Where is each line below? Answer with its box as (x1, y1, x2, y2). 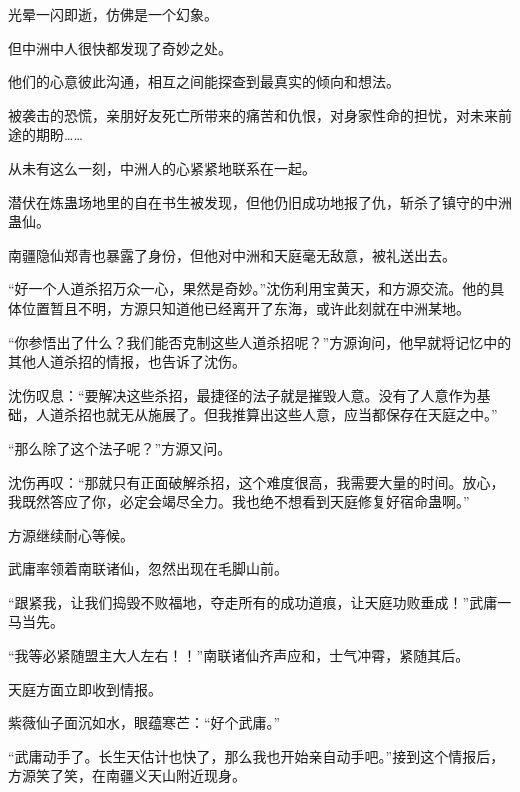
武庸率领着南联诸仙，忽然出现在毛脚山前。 (8, 558, 288, 579)
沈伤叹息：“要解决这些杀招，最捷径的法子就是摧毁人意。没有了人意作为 (8, 384, 477, 405)
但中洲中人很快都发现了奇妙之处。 (8, 37, 232, 58)
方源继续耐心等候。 (8, 524, 134, 545)
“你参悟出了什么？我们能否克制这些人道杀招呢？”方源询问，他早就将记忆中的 (8, 331, 512, 352)
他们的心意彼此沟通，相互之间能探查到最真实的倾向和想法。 (8, 71, 400, 92)
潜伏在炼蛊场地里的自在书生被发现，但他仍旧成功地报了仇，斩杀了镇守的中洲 (8, 191, 512, 212)
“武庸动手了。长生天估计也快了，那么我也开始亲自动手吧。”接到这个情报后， (8, 745, 505, 766)
